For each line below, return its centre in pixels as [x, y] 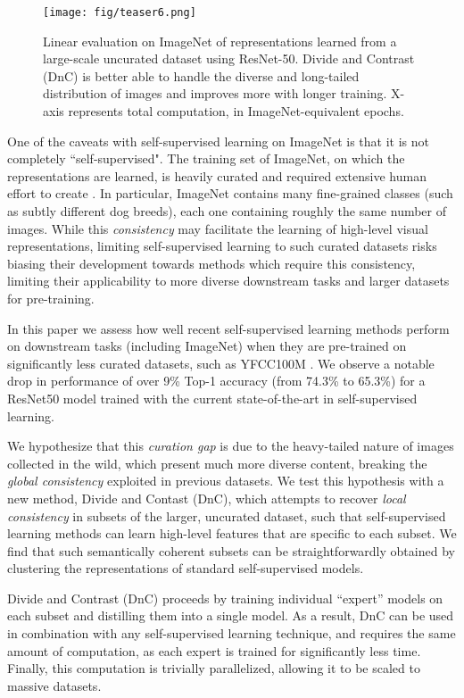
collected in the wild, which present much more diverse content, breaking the [217, 463]
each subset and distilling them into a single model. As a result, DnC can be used [231, 615]
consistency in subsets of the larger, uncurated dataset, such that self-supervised [227, 515]
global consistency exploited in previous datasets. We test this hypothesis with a [226, 481]
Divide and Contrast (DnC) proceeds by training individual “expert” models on [225, 598]
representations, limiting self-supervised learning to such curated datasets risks [222, 246]
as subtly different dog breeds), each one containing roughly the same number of [227, 211]
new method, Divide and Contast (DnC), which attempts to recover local [207, 498]
